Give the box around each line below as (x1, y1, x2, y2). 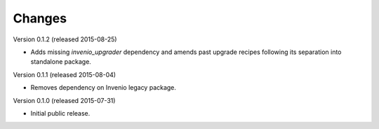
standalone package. (30, 57, 91, 66)
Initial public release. (30, 109, 91, 117)
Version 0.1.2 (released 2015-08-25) (13, 35, 117, 43)
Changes (13, 11, 67, 26)
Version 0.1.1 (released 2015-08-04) (13, 70, 116, 79)
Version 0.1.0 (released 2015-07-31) (13, 96, 116, 104)
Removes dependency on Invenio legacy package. (30, 83, 177, 92)
